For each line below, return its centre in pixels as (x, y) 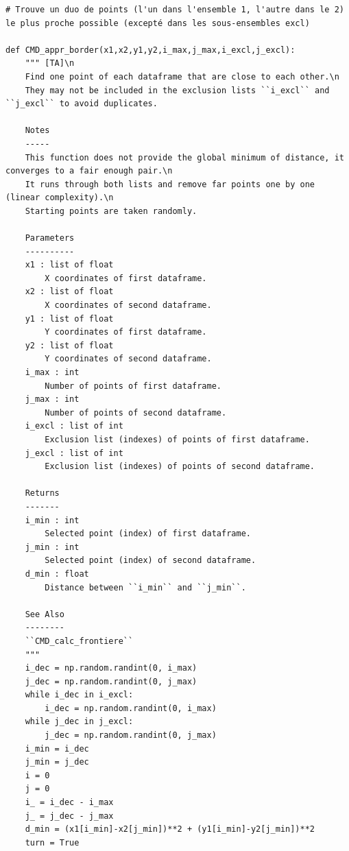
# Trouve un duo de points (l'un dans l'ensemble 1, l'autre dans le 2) (175, 10)
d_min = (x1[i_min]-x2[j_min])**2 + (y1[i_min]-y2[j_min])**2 (170, 829)
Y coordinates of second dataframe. (128, 359)
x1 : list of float (69, 265)
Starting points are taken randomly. (111, 211)
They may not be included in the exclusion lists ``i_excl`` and (177, 90)
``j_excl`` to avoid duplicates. (82, 104)
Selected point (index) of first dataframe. (148, 534)
